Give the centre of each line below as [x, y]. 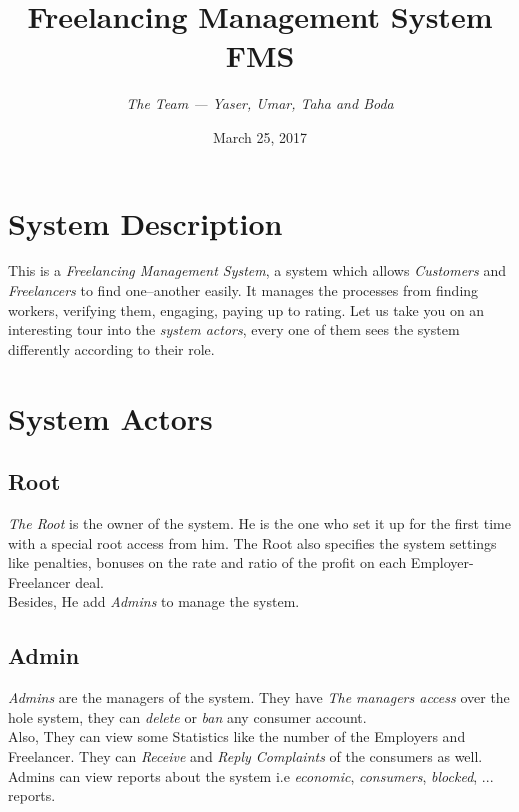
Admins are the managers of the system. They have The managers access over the [259, 697]
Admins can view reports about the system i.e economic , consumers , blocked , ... [251, 775]
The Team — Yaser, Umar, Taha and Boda [260, 103]
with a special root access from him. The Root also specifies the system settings [252, 542]
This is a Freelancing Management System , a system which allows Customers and [257, 270]
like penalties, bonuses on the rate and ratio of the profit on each [207, 562]
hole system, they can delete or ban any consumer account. [187, 716]
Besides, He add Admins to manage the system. [154, 601]
